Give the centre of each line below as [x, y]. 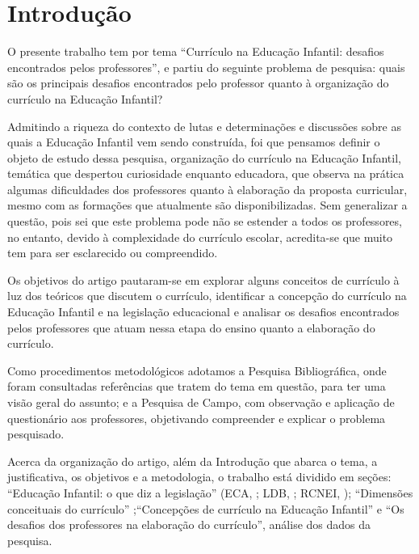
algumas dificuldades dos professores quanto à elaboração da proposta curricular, [207, 189]
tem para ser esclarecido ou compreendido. [113, 253]
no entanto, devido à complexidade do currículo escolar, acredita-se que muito [200, 237]
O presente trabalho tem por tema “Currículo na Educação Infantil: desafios [196, 51]
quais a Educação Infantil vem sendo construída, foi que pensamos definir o [194, 142]
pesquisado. [36, 434]
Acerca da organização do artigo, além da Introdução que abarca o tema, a [193, 461]
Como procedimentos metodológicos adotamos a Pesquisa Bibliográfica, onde [197, 370]
